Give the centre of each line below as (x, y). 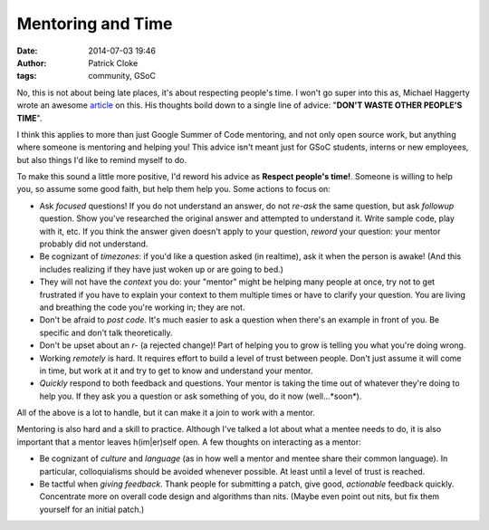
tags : (27, 76)
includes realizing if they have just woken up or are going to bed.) (162, 269)
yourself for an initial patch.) (92, 509)
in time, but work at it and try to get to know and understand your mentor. (176, 371)
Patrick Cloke (113, 63)
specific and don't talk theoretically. (106, 332)
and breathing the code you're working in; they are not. (142, 307)
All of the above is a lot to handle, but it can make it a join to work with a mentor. (166, 413)
